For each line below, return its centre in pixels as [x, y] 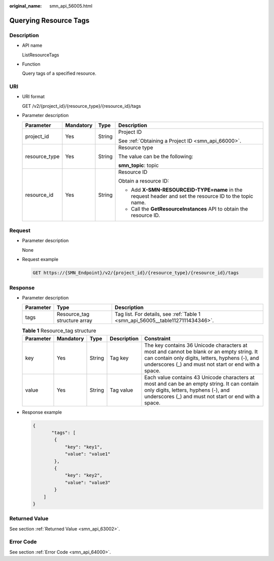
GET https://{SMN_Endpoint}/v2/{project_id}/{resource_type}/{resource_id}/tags [136, 273]
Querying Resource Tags [49, 20]
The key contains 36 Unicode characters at [196, 345]
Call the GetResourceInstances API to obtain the [190, 209]
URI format [33, 97]
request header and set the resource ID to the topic [192, 196]
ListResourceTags [41, 55]
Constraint [158, 338]
